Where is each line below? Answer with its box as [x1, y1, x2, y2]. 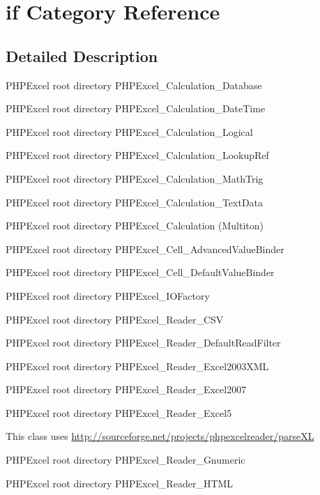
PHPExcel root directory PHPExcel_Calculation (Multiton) [6, 218, 264, 233]
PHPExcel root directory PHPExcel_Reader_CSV [6, 312, 224, 326]
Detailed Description [6, 45, 158, 66]
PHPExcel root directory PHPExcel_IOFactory [6, 288, 210, 303]
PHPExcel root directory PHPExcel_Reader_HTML [6, 475, 234, 490]
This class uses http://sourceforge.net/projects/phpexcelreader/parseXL [6, 429, 314, 443]
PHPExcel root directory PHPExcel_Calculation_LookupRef [6, 148, 269, 162]
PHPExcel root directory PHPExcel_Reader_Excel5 [6, 405, 232, 420]
